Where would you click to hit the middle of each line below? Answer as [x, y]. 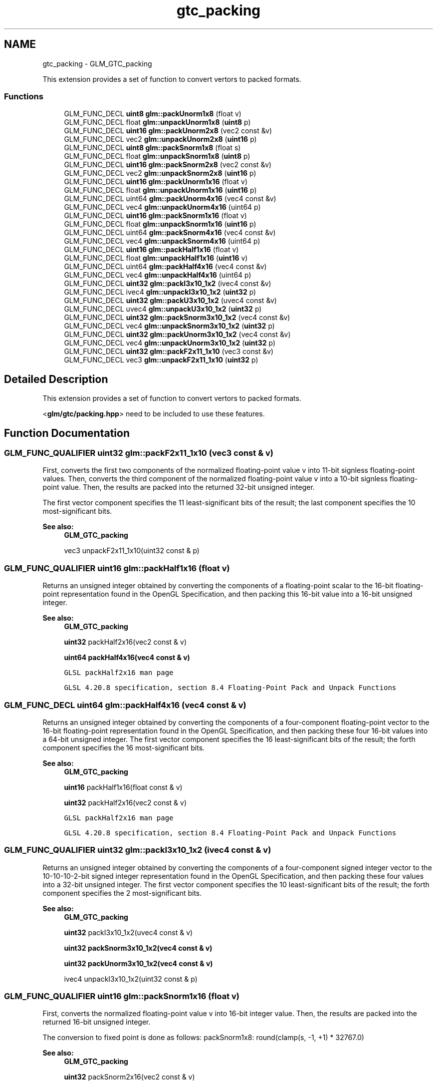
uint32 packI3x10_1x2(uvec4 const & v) [128, 932]
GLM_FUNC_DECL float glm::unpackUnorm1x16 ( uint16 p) [160, 190]
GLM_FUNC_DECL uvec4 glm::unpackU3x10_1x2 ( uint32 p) [163, 309]
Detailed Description [56, 379]
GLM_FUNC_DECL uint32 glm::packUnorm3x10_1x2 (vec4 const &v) [177, 335]
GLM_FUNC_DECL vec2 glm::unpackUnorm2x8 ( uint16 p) [160, 139]
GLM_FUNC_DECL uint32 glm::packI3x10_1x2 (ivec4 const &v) [168, 284]
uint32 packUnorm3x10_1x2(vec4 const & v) [138, 963]
